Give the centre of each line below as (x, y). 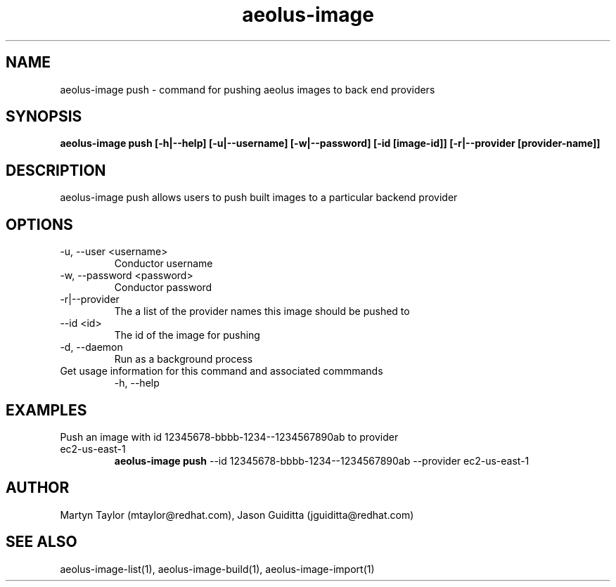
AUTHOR (38, 488)
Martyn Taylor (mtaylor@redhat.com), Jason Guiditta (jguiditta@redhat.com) (237, 515)
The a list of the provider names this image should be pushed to (262, 311)
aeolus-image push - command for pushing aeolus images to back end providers (248, 89)
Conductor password (163, 288)
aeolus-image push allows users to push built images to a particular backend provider (259, 198)
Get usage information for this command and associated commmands (222, 371)
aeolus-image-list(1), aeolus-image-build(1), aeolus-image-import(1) (217, 569)
